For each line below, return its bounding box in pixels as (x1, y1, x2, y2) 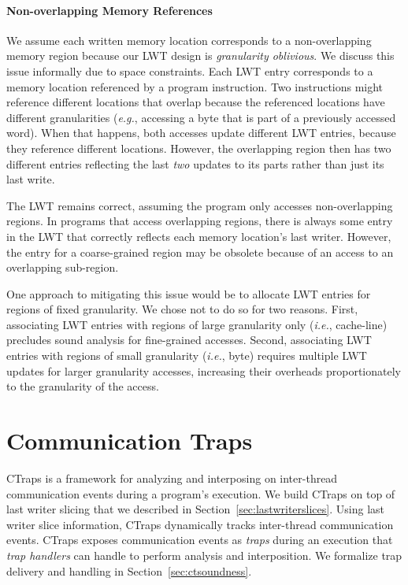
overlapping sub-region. (6, 259, 119, 276)
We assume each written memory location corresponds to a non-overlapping (6, 31, 372, 48)
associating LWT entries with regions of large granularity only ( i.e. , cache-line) (6, 316, 388, 332)
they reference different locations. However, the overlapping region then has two (6, 139, 391, 156)
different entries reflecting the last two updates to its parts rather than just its (6, 155, 384, 172)
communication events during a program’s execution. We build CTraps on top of (6, 485, 395, 502)
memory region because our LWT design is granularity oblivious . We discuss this (6, 47, 395, 64)
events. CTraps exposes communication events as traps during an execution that (6, 531, 393, 548)
